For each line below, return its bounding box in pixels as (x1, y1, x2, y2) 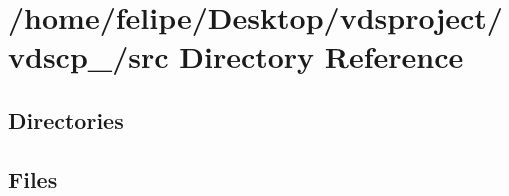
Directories (8, 104, 124, 135)
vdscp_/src (8, 36, 169, 77)
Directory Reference (179, 36, 464, 77)
